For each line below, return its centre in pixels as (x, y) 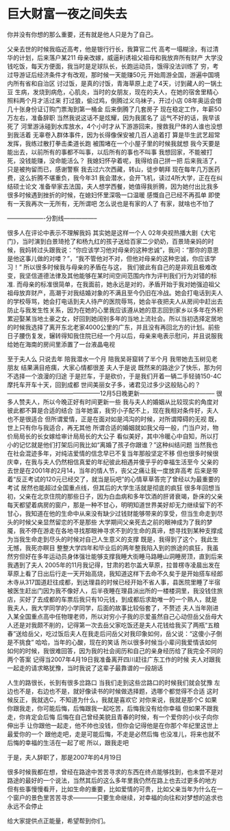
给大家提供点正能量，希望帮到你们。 (58, 821)
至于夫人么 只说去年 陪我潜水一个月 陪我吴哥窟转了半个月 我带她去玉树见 (110, 358)
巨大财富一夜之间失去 (67, 14)
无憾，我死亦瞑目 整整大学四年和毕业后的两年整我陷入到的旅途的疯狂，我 (110, 547)
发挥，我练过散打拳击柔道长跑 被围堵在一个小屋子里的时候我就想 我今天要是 (114, 143)
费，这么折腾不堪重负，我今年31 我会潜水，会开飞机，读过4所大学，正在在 (112, 178)
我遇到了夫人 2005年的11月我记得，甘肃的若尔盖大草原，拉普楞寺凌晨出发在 (114, 565)
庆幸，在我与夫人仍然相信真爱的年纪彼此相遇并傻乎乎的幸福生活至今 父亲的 (113, 462)
